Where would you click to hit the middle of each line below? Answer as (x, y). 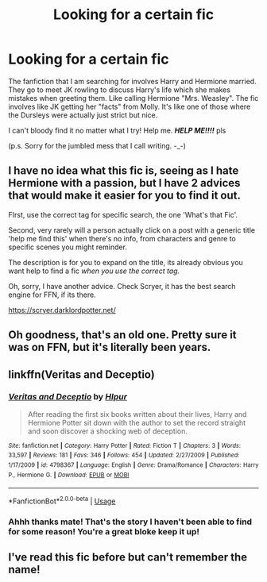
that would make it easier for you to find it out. (124, 196)
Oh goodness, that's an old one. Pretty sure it (122, 335)
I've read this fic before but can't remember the (128, 557)
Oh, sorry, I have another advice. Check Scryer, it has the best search (122, 286)
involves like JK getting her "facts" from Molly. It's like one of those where (130, 106)
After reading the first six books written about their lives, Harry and (137, 414)
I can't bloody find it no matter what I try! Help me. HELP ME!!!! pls (117, 130)
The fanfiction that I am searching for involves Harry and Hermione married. (132, 81)
